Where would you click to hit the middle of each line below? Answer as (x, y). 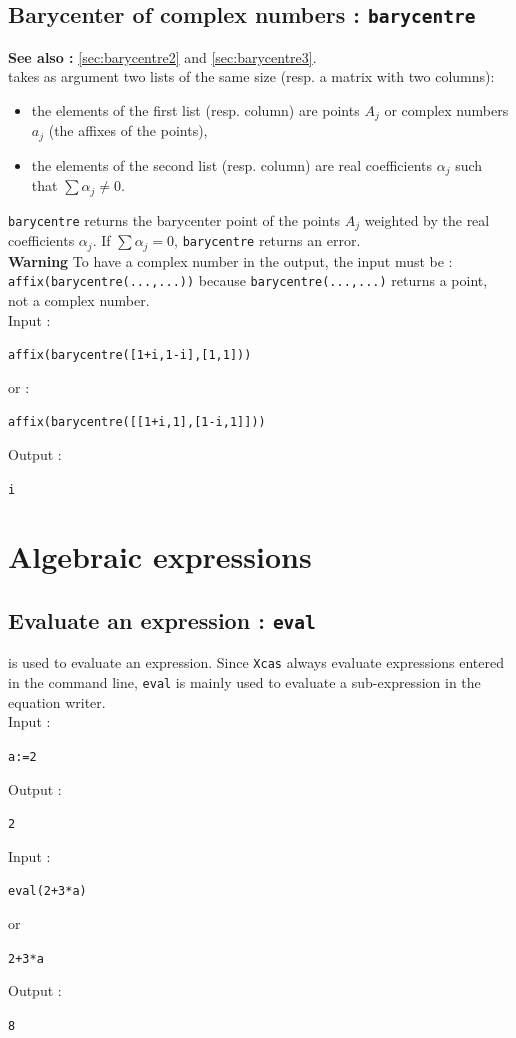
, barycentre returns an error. (267, 240)
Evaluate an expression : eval (162, 620)
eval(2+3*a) (47, 891)
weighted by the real (427, 219)
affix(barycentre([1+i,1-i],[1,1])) (130, 355)
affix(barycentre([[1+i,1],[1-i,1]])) (137, 422)
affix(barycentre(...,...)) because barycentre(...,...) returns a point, (248, 280)
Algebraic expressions (160, 556)
